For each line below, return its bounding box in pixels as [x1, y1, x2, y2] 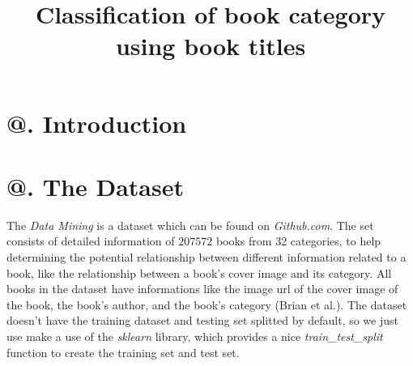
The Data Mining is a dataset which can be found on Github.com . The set [6, 216, 374, 233]
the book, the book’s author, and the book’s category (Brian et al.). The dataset [6, 296, 407, 313]
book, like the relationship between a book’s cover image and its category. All [6, 264, 392, 281]
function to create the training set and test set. [6, 343, 240, 360]
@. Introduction [6, 106, 187, 139]
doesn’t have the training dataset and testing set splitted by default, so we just [6, 312, 398, 329]
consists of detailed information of [6, 232, 175, 249]
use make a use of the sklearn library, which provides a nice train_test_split [6, 328, 383, 345]
